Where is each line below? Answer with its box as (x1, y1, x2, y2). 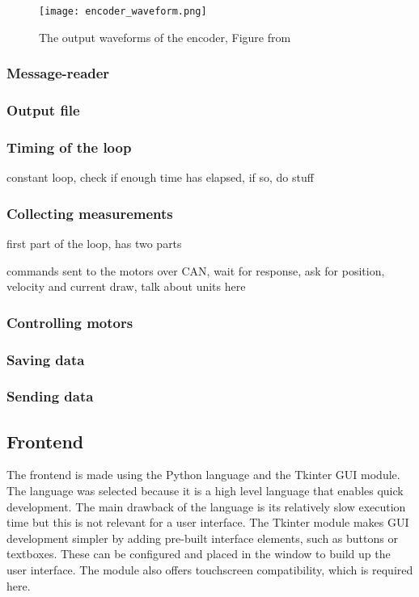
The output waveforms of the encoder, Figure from (39, 28, 291, 45)
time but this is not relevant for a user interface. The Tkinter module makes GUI (6, 514, 409, 531)
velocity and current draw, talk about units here (6, 278, 246, 295)
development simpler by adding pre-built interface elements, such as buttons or (6, 529, 398, 546)
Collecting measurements (6, 203, 173, 223)
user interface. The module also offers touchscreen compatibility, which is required (6, 561, 413, 578)
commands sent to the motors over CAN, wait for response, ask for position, (6, 262, 385, 279)
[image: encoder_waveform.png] (39, 6, 207, 17)
